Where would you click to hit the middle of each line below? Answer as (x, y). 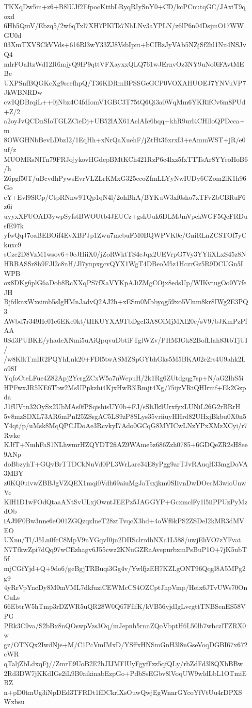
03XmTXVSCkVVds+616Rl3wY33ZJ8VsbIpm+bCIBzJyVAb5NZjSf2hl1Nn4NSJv (125, 44)
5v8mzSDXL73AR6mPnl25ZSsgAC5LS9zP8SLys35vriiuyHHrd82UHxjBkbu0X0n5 (125, 416)
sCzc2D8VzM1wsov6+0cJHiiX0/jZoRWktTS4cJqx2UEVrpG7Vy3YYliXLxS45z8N (125, 254)
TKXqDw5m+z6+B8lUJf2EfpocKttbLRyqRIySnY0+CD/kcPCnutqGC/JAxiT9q (125, 6)
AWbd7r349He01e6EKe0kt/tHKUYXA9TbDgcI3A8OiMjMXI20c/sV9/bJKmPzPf (126, 320)
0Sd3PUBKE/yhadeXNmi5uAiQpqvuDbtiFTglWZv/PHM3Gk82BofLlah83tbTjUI (126, 339)
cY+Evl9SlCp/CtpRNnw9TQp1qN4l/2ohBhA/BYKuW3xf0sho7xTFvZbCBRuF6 (125, 197)
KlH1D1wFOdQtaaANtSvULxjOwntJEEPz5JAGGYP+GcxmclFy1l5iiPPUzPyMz (126, 501)
